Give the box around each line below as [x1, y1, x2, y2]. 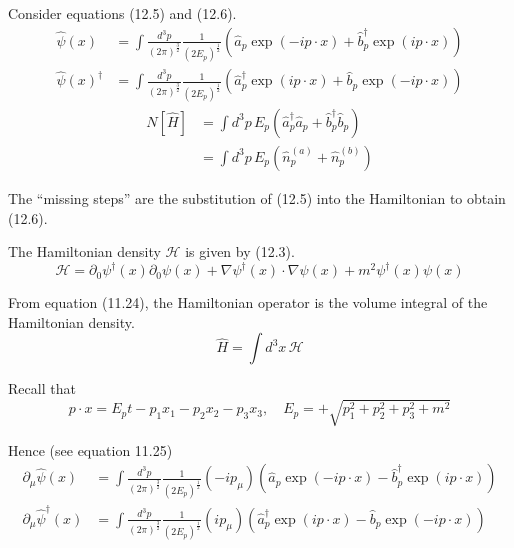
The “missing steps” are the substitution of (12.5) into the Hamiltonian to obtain [8, 187, 506, 208]
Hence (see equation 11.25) [8, 439, 173, 460]
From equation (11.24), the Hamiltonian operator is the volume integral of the [8, 292, 488, 313]
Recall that [8, 378, 76, 399]
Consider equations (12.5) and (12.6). [8, 3, 237, 23]
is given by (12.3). [185, 241, 295, 262]
